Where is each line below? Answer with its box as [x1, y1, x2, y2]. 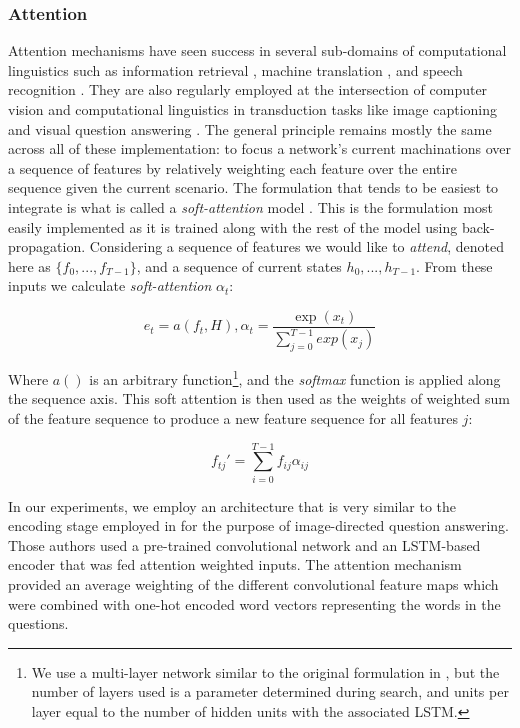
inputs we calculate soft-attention [8, 275, 212, 296]
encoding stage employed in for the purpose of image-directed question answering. [8, 515, 509, 536]
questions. [8, 613, 69, 634]
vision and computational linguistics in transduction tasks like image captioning [8, 99, 497, 119]
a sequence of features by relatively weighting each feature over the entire [8, 157, 458, 178]
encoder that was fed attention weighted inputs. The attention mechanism [8, 554, 462, 575]
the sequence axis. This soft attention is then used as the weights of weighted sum [8, 388, 510, 409]
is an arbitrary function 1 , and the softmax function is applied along [89, 366, 501, 389]
